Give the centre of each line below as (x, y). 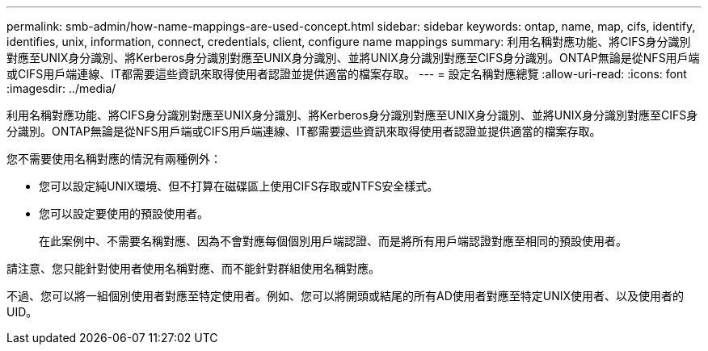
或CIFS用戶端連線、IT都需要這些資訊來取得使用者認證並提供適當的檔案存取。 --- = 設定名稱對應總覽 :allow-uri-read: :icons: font (347, 74)
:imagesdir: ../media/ (61, 88)
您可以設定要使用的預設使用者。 (124, 213)
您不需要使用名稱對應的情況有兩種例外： (114, 159)
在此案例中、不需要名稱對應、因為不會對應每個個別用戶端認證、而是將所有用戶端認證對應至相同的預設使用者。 (333, 241)
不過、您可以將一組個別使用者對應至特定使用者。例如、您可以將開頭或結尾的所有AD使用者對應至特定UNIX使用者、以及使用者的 (346, 296)
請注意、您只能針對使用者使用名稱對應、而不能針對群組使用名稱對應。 (193, 268)
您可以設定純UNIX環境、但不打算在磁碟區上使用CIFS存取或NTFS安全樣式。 (239, 186)
